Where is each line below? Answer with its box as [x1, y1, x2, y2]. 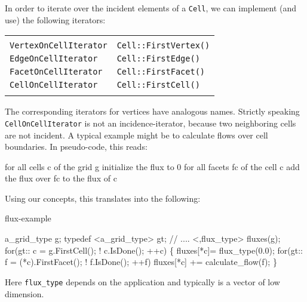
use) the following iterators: [5, 13, 106, 26]
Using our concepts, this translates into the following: [5, 192, 201, 204]
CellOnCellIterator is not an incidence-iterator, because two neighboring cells [5, 116, 296, 129]
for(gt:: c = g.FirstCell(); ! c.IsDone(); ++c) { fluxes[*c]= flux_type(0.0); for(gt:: [5, 244, 303, 256]
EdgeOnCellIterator [10, 54, 98, 64]
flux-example [5, 212, 51, 224]
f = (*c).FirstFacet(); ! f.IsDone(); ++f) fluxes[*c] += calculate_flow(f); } [5, 255, 277, 268]
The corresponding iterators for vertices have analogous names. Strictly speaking [5, 105, 300, 118]
